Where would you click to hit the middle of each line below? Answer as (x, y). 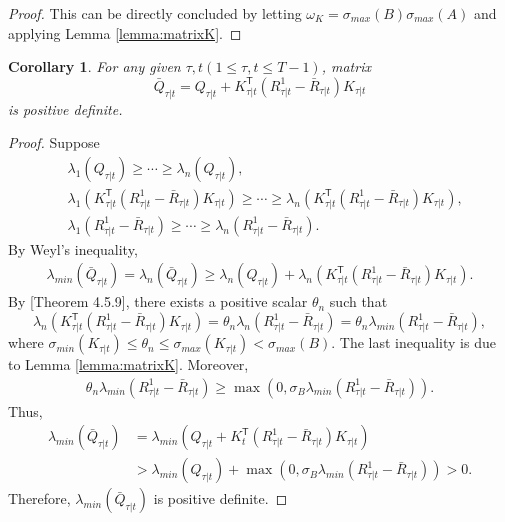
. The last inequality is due (413, 342)
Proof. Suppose (54, 142)
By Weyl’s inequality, (73, 248)
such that (358, 301)
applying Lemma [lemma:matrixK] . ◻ (125, 32)
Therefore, (39, 498)
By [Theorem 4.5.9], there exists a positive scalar (158, 301)
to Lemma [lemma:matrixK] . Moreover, (128, 364)
